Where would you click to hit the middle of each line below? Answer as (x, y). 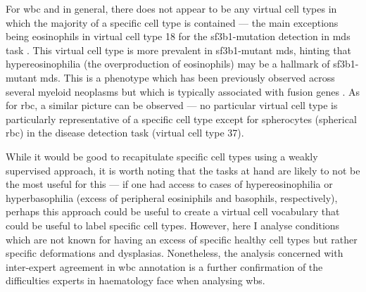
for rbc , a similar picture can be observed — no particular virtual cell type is (172, 105)
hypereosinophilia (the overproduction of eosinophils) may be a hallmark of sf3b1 (181, 64)
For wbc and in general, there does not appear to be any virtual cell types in (171, 8)
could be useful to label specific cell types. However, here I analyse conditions (173, 225)
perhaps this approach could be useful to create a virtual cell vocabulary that (173, 211)
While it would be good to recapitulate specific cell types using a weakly (162, 156)
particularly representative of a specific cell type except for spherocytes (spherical (181, 119)
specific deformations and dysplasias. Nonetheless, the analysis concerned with (175, 253)
